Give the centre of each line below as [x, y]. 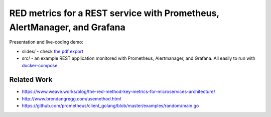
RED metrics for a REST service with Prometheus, [114, 13]
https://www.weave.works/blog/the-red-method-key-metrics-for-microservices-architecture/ [119, 92]
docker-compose [40, 65]
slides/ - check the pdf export [53, 51]
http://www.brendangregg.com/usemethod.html [72, 98]
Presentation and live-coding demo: [46, 42]
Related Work [31, 80]
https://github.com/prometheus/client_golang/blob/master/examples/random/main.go [110, 106]
